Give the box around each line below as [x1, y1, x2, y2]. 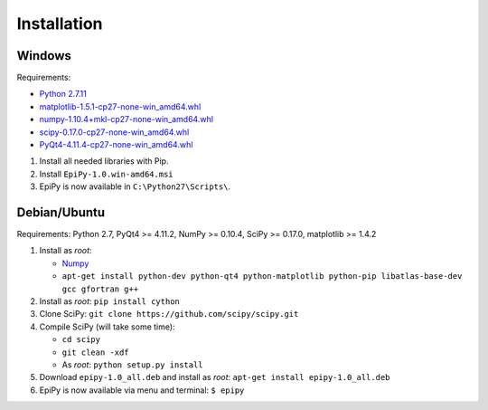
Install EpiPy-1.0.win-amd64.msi [39, 168, 174, 179]
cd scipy [61, 335, 101, 345]
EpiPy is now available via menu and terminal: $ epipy [39, 385, 245, 396]
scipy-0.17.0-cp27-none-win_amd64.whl [39, 127, 190, 138]
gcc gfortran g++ [61, 283, 139, 294]
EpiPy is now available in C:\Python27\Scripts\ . [39, 181, 230, 192]
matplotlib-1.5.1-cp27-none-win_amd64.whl [39, 100, 202, 112]
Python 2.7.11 [39, 89, 88, 100]
